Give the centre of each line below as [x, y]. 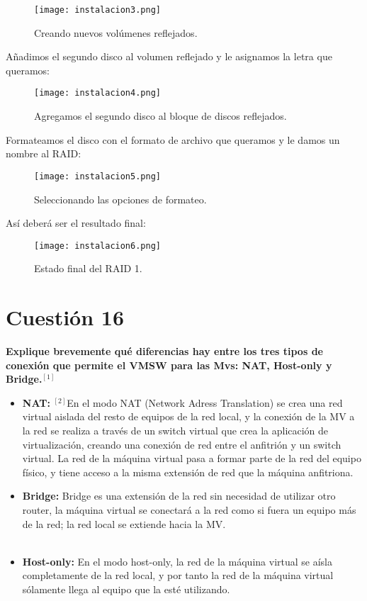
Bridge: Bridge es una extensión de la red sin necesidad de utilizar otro [179, 496]
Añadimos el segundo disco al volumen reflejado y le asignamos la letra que [169, 56]
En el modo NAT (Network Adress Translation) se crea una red [205, 402]
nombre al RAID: [44, 153]
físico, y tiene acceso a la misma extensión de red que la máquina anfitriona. [188, 472]
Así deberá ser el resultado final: [76, 223]
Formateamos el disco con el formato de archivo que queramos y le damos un [173, 139]
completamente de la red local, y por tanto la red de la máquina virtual [178, 575]
